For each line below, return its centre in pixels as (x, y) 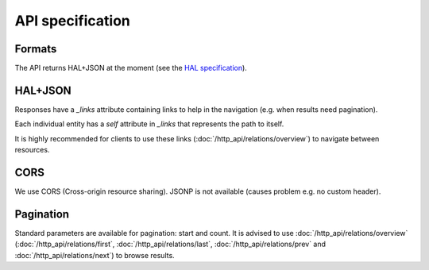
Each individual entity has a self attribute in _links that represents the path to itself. (149, 124)
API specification (73, 21)
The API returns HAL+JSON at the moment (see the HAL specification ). (131, 68)
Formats (36, 49)
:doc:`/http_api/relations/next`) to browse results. (95, 255)
